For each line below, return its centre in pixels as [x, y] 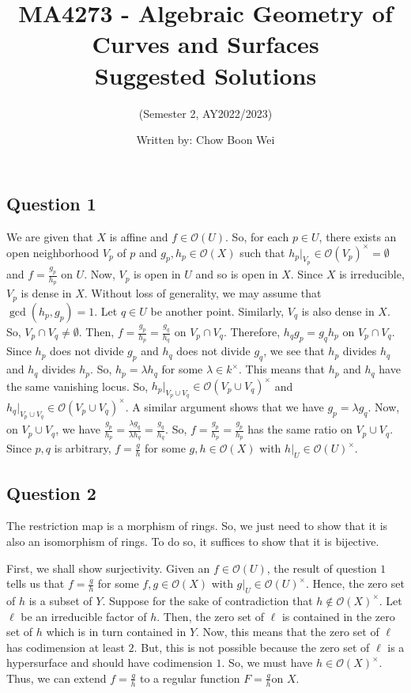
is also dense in [338, 311]
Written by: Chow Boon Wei [205, 140]
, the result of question [322, 568]
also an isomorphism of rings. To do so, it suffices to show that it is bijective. [193, 541]
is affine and [139, 236]
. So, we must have [267, 663]
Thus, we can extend [57, 678]
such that [262, 252]
